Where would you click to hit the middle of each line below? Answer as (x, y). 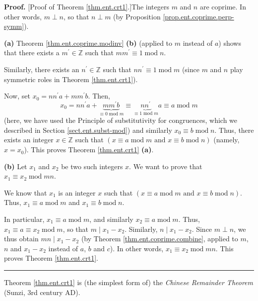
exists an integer (29, 140)
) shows (230, 43)
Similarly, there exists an (42, 69)
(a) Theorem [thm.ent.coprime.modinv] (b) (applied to (88, 43)
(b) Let (16, 166)
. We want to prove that (166, 166)
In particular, (24, 219)
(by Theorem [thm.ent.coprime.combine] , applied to (160, 239)
